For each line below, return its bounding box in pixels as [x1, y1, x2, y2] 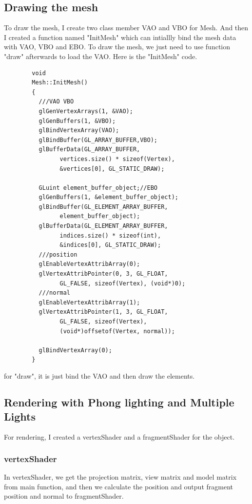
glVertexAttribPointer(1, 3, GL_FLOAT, [39, 308, 168, 316]
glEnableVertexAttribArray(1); [39, 299, 140, 306]
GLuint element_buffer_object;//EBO [39, 184, 157, 191]
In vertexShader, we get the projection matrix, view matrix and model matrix [4, 471, 237, 482]
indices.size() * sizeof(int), [59, 232, 161, 239]
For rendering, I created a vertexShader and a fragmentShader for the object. [4, 432, 235, 442]
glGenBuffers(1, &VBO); [39, 117, 116, 124]
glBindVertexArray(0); [39, 346, 112, 354]
